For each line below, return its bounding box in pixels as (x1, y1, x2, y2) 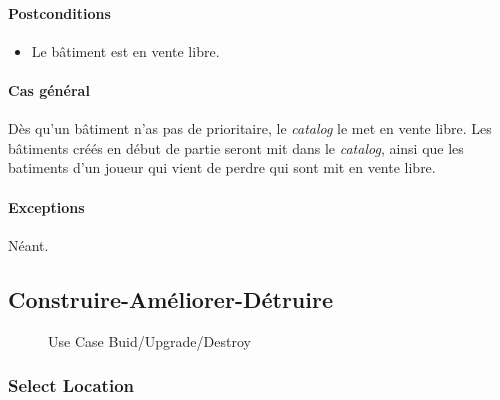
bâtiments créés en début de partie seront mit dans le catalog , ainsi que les (8, 137, 464, 158)
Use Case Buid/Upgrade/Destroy (48, 330, 251, 351)
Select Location (8, 373, 134, 398)
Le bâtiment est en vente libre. (31, 40, 220, 61)
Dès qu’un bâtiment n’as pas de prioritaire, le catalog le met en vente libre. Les (8, 118, 492, 139)
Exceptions (8, 196, 85, 217)
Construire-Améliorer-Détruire (8, 283, 333, 314)
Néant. (8, 234, 49, 255)
